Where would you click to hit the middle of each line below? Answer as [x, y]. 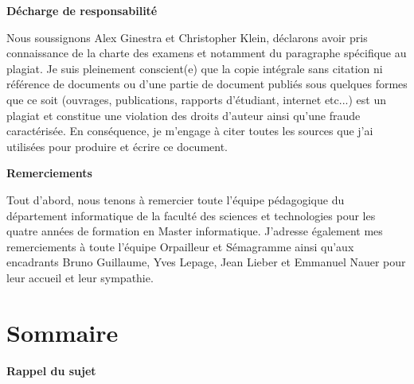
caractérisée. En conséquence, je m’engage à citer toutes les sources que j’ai [190, 131]
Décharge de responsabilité [82, 10]
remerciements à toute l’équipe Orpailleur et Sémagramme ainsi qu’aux [180, 246]
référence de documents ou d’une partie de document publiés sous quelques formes [207, 84]
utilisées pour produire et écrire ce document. [117, 146]
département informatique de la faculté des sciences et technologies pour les [191, 215]
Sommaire [62, 332]
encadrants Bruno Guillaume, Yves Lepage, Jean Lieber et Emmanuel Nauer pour [206, 262]
